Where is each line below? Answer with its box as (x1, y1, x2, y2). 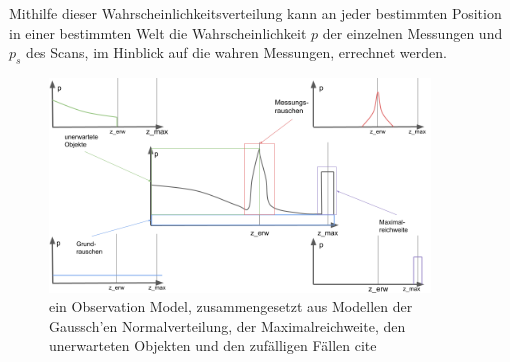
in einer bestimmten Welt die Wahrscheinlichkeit (9, 22, 307, 43)
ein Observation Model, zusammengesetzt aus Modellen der (49, 296, 413, 317)
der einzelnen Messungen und (322, 22, 503, 43)
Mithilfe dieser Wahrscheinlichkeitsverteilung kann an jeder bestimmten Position (9, 3, 502, 23)
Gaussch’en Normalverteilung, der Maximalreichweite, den (49, 315, 406, 336)
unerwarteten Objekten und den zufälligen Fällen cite (49, 335, 377, 356)
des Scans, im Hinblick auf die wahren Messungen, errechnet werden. (26, 42, 447, 63)
